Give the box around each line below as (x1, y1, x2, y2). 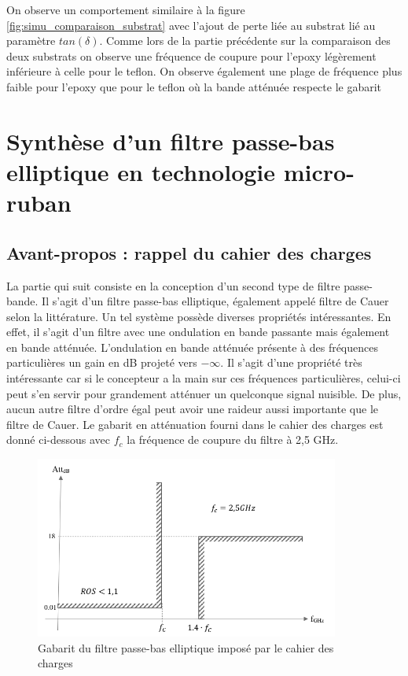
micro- (283, 155, 355, 187)
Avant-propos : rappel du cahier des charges (6, 240, 372, 264)
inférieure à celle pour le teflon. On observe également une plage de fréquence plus (6, 63, 402, 79)
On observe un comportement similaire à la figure (6, 2, 245, 17)
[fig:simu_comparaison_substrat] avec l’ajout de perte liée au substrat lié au (6, 17, 376, 33)
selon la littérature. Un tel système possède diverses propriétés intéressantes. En (6, 308, 391, 324)
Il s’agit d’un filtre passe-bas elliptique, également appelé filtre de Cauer (42, 293, 389, 309)
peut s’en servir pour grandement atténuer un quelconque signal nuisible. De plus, (6, 385, 402, 401)
